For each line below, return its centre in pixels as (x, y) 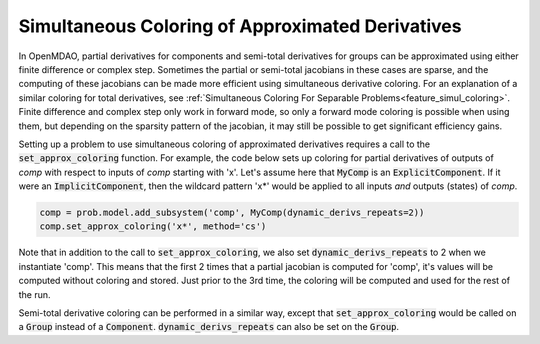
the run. (34, 294)
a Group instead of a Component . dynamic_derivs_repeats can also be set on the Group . (209, 327)
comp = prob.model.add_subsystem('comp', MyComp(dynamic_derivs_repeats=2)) (232, 213)
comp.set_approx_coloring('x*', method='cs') (153, 226)
